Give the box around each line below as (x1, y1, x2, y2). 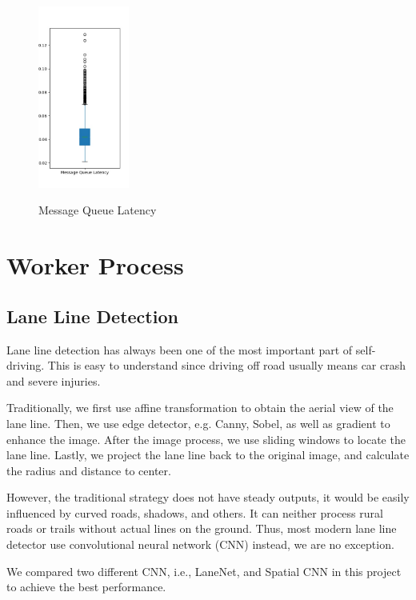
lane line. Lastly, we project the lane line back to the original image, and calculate (6, 446, 410, 463)
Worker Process (6, 249, 184, 282)
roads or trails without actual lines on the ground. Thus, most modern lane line (6, 520, 397, 537)
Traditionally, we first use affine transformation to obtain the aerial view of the (6, 399, 394, 416)
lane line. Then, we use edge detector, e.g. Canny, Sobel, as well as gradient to (6, 414, 390, 431)
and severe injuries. (6, 372, 101, 389)
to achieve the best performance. (6, 578, 166, 595)
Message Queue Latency (38, 202, 157, 218)
